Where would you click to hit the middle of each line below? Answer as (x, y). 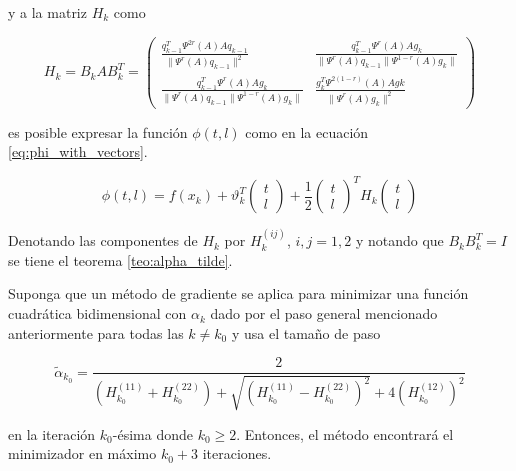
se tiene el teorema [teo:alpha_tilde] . (120, 259)
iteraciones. (237, 453)
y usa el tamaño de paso (306, 332)
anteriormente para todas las (96, 332)
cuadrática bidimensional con (97, 313)
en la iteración (52, 433)
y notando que (399, 240)
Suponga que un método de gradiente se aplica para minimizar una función (238, 293)
